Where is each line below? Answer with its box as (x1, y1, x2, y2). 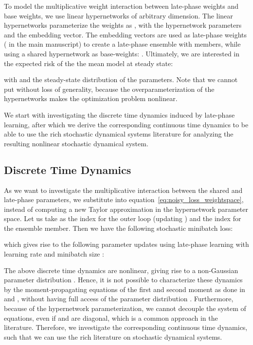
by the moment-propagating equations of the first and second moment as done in (4, 284, 245, 294)
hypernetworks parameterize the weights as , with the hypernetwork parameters (4, 20, 242, 30)
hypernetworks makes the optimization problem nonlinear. (4, 93, 178, 103)
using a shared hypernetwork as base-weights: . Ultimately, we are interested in (4, 48, 240, 58)
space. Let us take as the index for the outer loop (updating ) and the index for (4, 213, 241, 224)
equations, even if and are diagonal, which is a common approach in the (4, 312, 218, 323)
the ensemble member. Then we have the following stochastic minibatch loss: (4, 223, 233, 233)
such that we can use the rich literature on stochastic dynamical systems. (4, 331, 222, 342)
